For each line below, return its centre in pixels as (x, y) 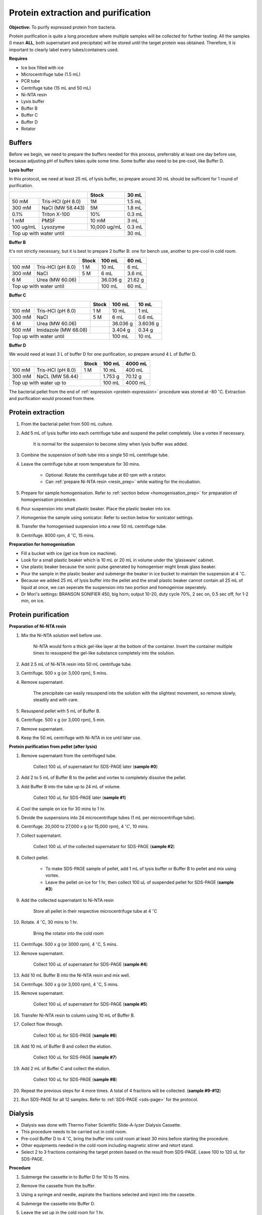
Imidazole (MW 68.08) (62, 330)
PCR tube (31, 81)
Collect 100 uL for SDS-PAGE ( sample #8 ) (75, 1079)
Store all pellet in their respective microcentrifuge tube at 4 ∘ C (95, 911)
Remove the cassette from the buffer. (58, 1186)
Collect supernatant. (41, 835)
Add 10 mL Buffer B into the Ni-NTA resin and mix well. (76, 975)
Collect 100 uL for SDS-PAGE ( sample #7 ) (75, 1058)
